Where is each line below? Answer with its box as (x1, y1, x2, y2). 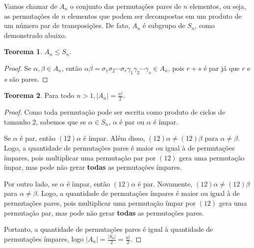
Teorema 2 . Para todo (4, 90, 75, 100)
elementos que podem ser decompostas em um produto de (68, 10, 242, 21)
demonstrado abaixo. (4, 30, 67, 40)
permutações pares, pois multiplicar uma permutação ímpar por (4, 197, 196, 208)
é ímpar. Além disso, (83, 133, 145, 143)
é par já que (203, 62, 240, 73)
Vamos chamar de (4, 1, 57, 11)
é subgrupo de (143, 20, 185, 31)
